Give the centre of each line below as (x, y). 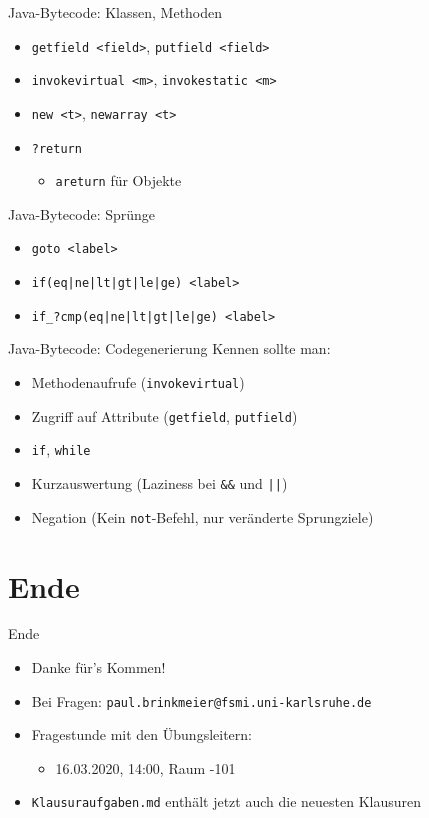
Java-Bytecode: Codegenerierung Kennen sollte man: (169, 348)
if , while (61, 449)
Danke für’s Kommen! (98, 667)
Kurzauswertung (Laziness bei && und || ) (159, 483)
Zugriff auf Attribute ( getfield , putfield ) (164, 415)
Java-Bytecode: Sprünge (82, 213)
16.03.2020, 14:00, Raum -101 (145, 767)
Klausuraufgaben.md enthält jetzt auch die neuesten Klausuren (226, 801)
